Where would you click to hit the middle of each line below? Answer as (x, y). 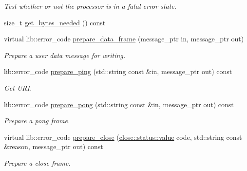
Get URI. (18, 87)
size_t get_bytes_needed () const (55, 22)
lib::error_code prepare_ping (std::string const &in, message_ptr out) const (118, 71)
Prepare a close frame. (37, 162)
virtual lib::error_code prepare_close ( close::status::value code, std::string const (123, 137)
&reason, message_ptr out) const (54, 146)
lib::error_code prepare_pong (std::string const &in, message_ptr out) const (119, 104)
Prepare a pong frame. (37, 121)
